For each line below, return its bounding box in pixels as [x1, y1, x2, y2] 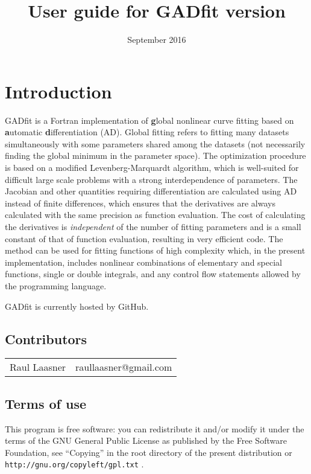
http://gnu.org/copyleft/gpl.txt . [5, 458, 144, 470]
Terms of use [5, 394, 87, 412]
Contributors [5, 329, 87, 348]
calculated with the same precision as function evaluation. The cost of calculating [5, 208, 306, 221]
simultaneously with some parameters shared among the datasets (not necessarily [5, 137, 306, 150]
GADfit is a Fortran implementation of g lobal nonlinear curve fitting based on [5, 114, 294, 126]
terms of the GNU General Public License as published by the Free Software [5, 434, 287, 447]
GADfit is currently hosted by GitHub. [5, 299, 149, 312]
